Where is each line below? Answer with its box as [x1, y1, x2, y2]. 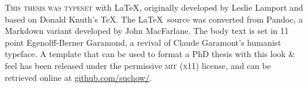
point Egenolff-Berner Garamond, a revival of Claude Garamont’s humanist [5, 36, 281, 48]
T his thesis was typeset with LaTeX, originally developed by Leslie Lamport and [5, 1, 303, 13]
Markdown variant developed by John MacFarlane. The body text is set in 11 [5, 24, 289, 37]
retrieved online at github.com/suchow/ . [5, 71, 152, 83]
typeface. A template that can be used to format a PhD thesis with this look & [5, 48, 295, 60]
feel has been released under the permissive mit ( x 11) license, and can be [5, 59, 271, 71]
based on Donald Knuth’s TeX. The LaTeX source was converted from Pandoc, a [5, 12, 303, 25]
